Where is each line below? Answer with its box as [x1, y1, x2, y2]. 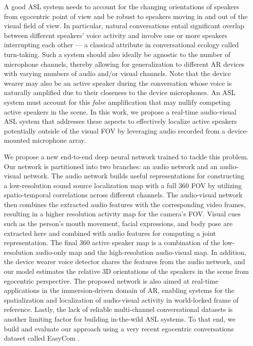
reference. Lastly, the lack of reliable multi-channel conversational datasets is [4, 304, 233, 314]
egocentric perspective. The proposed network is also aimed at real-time [4, 275, 218, 286]
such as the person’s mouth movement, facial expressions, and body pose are [4, 218, 233, 229]
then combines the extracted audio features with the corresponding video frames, [4, 199, 246, 209]
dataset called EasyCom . [4, 333, 80, 343]
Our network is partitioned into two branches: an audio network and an [4, 161, 218, 171]
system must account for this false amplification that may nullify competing [4, 96, 231, 107]
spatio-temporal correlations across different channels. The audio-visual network [4, 190, 243, 200]
